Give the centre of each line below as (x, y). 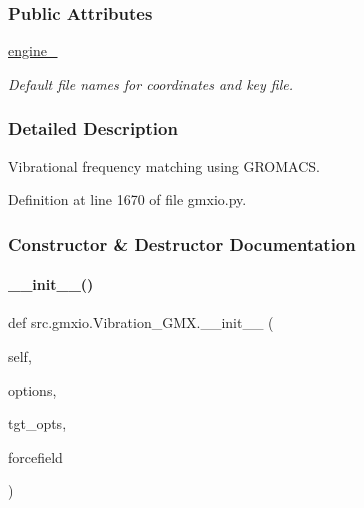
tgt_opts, (37, 423)
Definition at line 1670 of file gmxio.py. (127, 199)
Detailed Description (93, 128)
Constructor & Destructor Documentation (182, 243)
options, (32, 389)
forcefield (35, 456)
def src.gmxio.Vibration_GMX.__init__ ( (141, 322)
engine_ (33, 50)
